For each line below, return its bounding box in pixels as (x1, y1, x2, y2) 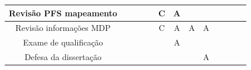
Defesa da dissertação (24, 51, 102, 63)
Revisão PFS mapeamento (9, 6, 117, 19)
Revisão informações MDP (15, 22, 111, 34)
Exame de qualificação (23, 36, 103, 48)
